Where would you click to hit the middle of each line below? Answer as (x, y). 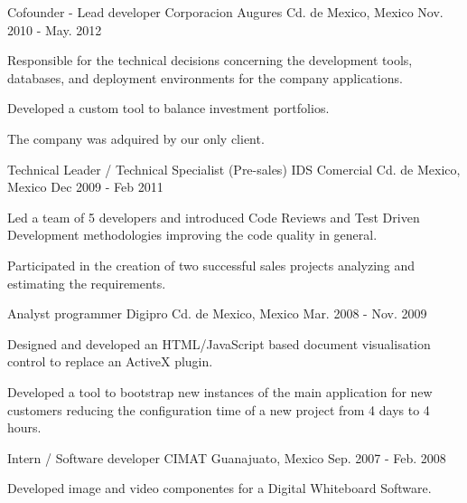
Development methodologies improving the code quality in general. (192, 235)
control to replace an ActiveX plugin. (110, 361)
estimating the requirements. (87, 283)
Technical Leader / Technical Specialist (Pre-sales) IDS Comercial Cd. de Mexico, (234, 169)
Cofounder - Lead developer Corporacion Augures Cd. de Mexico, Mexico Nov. (225, 12)
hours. (24, 427)
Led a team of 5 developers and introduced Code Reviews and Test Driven (214, 217)
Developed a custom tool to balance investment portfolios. (168, 108)
